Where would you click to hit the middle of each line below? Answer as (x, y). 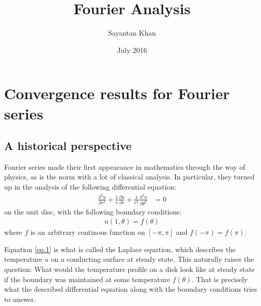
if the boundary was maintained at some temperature (87, 279)
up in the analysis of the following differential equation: (90, 187)
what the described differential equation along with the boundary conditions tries (131, 289)
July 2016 (132, 50)
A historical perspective (68, 146)
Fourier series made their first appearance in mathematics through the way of (125, 166)
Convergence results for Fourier (117, 93)
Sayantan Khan (132, 33)
